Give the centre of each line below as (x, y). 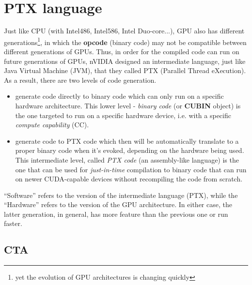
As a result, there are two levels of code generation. (80, 80)
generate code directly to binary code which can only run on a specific (119, 96)
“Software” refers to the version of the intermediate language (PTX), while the (121, 195)
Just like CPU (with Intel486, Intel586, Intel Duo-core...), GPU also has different (124, 31)
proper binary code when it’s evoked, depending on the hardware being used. (130, 150)
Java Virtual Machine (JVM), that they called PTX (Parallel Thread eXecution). (125, 70)
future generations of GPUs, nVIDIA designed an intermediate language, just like (125, 61)
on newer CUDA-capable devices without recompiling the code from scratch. (129, 179)
